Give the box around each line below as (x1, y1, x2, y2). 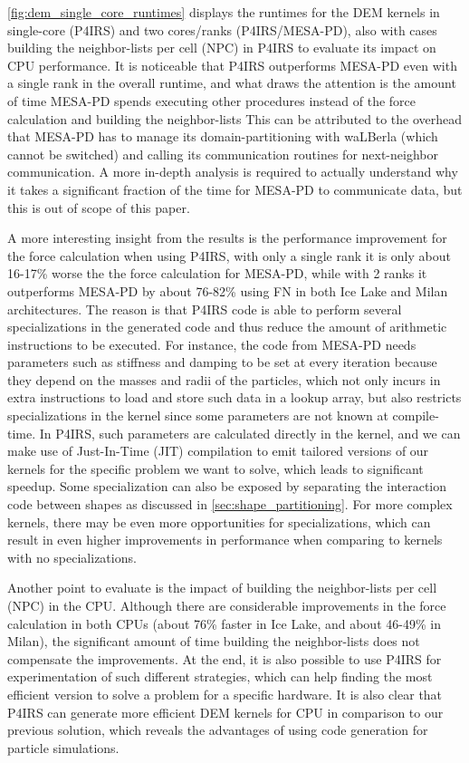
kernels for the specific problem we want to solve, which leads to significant (7, 459, 424, 478)
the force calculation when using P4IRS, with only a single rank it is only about (7, 246, 451, 265)
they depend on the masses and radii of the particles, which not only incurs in (7, 370, 441, 389)
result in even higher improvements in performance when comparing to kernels (7, 530, 443, 549)
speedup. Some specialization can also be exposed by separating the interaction (7, 477, 447, 496)
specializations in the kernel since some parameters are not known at (7, 406, 388, 425)
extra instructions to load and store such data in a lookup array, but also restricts (7, 388, 462, 407)
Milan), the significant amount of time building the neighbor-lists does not (7, 632, 420, 651)
